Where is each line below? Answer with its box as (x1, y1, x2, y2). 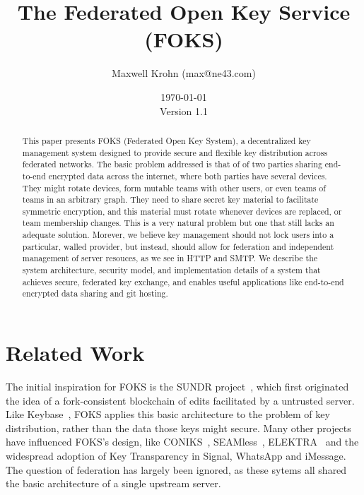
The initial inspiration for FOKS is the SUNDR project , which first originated (6, 379, 349, 394)
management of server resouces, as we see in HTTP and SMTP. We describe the (22, 252, 318, 264)
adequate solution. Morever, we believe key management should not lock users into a (22, 229, 334, 241)
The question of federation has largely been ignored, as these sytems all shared (6, 462, 347, 477)
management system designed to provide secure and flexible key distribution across (22, 146, 328, 158)
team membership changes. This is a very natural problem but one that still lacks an (22, 217, 334, 229)
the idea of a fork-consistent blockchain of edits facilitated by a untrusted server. (6, 393, 355, 407)
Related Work (6, 338, 145, 367)
